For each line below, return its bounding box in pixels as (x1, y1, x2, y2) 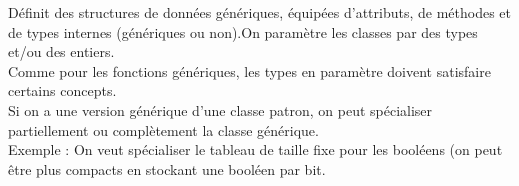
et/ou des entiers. (8, 41, 115, 62)
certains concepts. (8, 80, 117, 101)
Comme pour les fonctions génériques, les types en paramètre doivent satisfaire (8, 60, 491, 81)
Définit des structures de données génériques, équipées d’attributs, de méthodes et (8, 2, 512, 22)
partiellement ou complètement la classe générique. (8, 119, 319, 140)
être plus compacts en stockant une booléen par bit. (8, 158, 326, 179)
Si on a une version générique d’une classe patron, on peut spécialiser (8, 99, 433, 120)
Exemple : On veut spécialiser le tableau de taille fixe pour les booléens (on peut (8, 139, 503, 160)
